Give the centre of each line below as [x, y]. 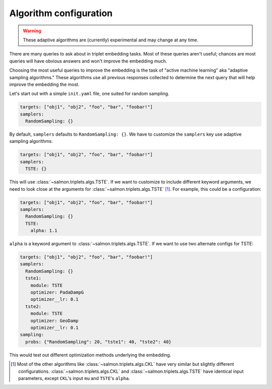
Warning [32, 31]
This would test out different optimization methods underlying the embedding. [90, 355]
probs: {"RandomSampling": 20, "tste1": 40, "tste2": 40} [98, 342]
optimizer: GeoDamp [55, 321]
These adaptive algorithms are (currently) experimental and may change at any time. [111, 40]
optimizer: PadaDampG [57, 292]
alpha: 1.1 [44, 231]
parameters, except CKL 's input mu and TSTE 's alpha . [74, 378]
